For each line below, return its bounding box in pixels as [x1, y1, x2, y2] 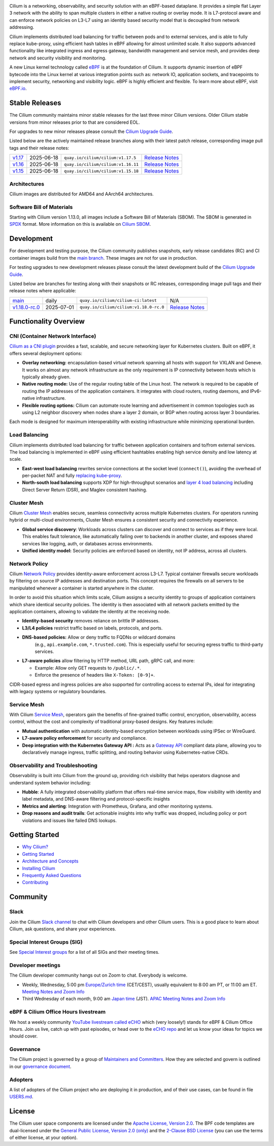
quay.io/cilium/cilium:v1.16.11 [64, 161, 139, 167]
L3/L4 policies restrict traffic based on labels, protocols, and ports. [22, 624, 163, 631]
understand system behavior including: [9, 779, 91, 786]
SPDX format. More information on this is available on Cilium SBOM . [9, 221, 151, 227]
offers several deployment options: [9, 350, 82, 356]
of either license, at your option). [9, 1134, 78, 1141]
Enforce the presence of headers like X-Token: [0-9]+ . [35, 672, 155, 678]
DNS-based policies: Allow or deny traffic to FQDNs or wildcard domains [22, 634, 176, 640]
